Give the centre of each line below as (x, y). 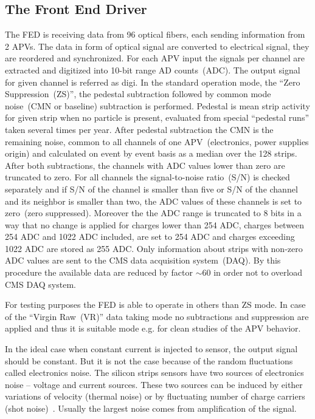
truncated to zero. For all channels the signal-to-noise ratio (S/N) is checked (147, 177)
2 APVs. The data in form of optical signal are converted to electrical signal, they (157, 46)
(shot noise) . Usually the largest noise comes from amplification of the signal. (151, 408)
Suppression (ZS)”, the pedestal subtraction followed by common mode (138, 94)
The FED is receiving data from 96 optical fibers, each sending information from (155, 34)
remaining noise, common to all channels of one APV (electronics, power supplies (157, 141)
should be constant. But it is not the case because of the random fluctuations (149, 360)
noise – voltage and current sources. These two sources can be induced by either (154, 384)
